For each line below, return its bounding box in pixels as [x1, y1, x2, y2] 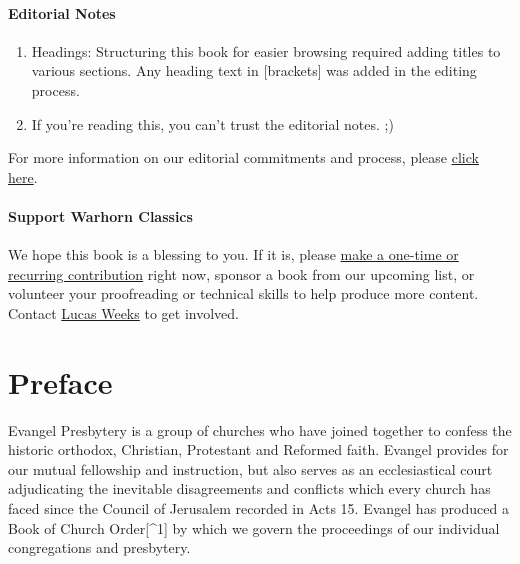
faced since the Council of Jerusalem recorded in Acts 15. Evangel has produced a [8, 498, 509, 519]
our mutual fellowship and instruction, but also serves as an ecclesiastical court [8, 458, 493, 479]
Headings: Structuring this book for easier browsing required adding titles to [31, 40, 501, 61]
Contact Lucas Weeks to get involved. [8, 302, 239, 323]
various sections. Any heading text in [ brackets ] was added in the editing [31, 60, 477, 81]
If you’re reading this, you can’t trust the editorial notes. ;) [31, 113, 394, 134]
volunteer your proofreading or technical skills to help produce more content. [8, 283, 479, 304]
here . [8, 166, 38, 187]
